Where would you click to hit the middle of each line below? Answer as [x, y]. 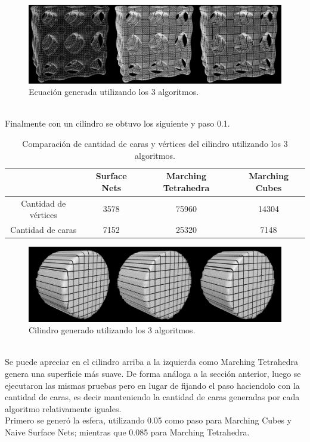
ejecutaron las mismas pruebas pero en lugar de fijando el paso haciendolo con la [152, 385]
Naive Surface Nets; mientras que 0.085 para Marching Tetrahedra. [127, 432]
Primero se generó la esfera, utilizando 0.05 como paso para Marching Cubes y [148, 420]
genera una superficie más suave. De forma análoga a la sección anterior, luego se [153, 374]
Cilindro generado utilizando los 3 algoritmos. [112, 330]
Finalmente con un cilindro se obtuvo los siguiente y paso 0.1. [117, 123]
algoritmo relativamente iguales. [63, 408]
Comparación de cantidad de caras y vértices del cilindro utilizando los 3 [155, 144]
